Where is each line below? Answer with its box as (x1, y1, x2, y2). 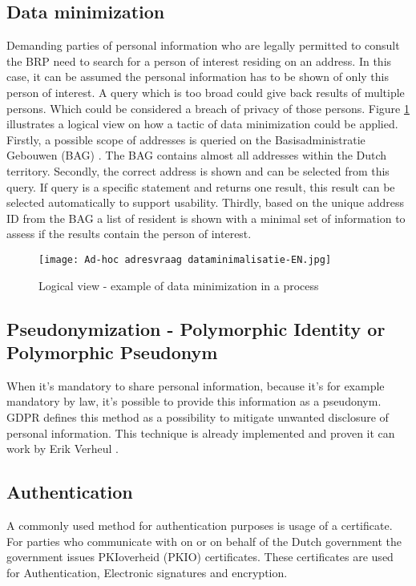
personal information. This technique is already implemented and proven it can (6, 424, 395, 441)
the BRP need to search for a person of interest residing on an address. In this (6, 52, 392, 69)
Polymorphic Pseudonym (6, 339, 218, 364)
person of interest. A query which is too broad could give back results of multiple (6, 83, 405, 100)
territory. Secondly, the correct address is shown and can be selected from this (6, 162, 390, 179)
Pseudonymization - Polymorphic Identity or (6, 316, 386, 341)
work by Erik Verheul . (6, 440, 119, 457)
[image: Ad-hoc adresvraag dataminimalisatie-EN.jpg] (38, 253, 332, 265)
